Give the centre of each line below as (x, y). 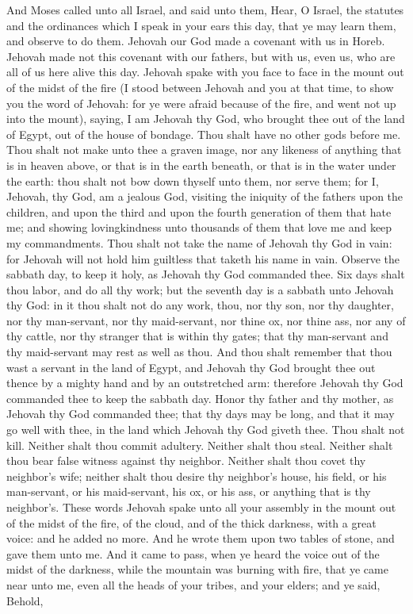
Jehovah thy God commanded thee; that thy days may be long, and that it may (201, 414)
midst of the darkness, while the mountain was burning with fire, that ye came (197, 569)
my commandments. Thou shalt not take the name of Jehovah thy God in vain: (199, 242)
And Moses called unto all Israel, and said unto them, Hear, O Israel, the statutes (205, 10)
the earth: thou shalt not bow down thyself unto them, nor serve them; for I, (193, 180)
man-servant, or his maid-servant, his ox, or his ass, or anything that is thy (189, 491)
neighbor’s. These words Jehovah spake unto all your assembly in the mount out (201, 507)
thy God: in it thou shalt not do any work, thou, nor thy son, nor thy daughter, (200, 305)
